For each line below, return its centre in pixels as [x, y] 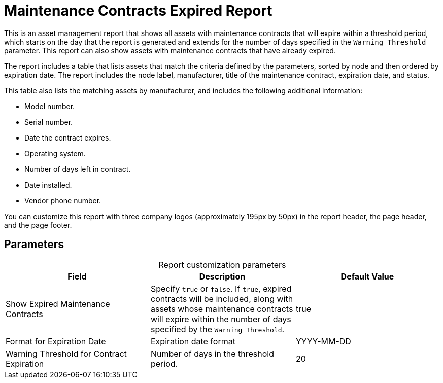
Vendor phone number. [63, 200]
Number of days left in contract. [78, 169]
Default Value [367, 276]
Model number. [50, 106]
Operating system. [55, 153]
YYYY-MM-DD [323, 341]
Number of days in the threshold [212, 353]
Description [222, 276]
